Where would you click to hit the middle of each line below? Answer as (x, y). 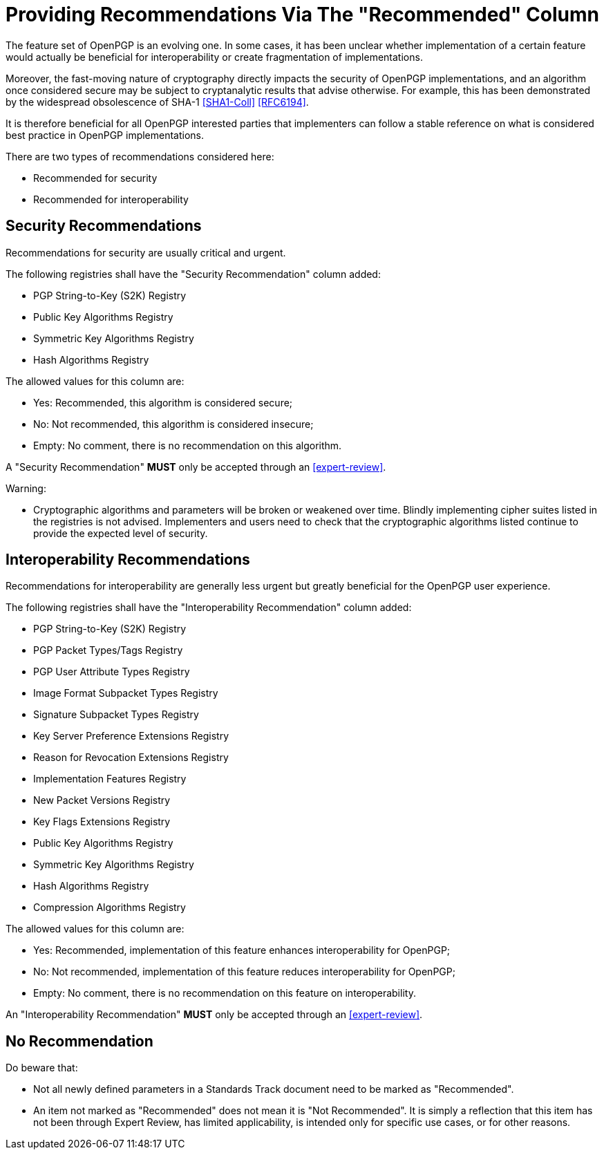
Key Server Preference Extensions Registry (131, 736)
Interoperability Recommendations (128, 560)
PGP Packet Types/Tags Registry (108, 650)
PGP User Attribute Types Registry (112, 672)
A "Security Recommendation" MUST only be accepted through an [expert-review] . (196, 467)
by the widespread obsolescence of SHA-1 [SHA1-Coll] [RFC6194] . (157, 102)
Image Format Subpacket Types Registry (126, 693)
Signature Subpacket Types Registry (116, 715)
